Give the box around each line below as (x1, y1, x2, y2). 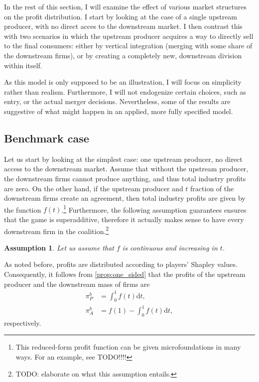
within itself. (4, 60, 42, 70)
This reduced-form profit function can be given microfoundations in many (15, 342, 241, 352)
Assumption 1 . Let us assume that (4, 242, 114, 253)
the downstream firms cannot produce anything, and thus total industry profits (4, 173, 246, 183)
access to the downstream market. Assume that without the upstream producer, (4, 163, 249, 174)
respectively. (4, 317, 41, 328)
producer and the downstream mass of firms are (4, 278, 150, 289)
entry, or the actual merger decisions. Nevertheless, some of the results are (4, 96, 231, 107)
